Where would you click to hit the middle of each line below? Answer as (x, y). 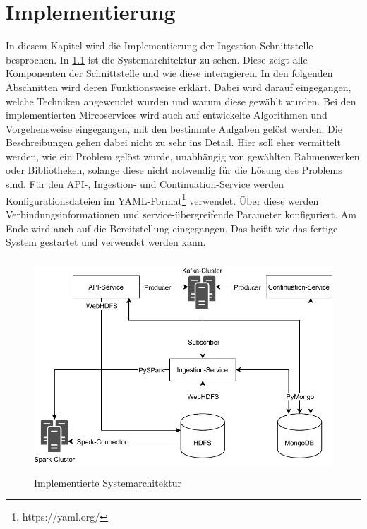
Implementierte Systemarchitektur (108, 482)
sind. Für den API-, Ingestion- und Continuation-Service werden (145, 184)
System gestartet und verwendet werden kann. (106, 242)
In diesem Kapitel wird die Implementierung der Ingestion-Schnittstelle (160, 46)
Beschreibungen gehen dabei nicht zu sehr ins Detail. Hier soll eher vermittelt (173, 142)
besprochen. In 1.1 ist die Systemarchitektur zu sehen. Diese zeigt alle (157, 59)
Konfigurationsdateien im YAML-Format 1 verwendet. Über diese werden (162, 199)
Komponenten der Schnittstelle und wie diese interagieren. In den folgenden (169, 73)
